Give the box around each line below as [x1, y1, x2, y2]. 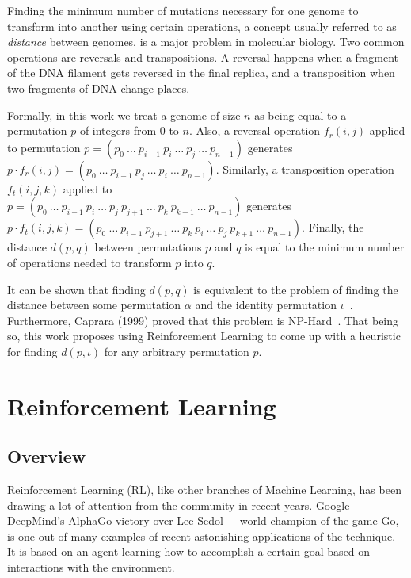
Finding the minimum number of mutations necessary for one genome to [7, 2, 359, 18]
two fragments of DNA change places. [7, 79, 190, 96]
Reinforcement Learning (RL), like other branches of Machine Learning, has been [7, 481, 401, 498]
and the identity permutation [195, 297, 337, 313]
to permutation [7, 139, 81, 155]
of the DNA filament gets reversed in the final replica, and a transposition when [7, 64, 395, 81]
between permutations [94, 239, 202, 255]
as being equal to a [254, 106, 347, 123]
